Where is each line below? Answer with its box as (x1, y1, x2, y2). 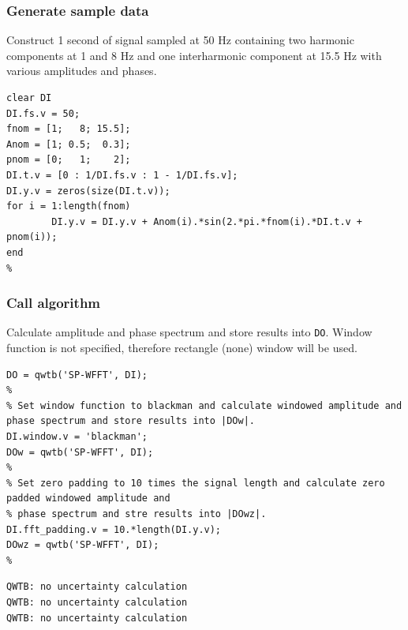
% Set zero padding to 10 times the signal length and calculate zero (6, 477, 385, 489)
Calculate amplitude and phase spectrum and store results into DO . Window (6, 324, 372, 340)
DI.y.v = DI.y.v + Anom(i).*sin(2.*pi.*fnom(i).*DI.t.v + (51, 216, 363, 227)
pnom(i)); (6, 231, 58, 243)
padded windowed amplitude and (6, 493, 170, 504)
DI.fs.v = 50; (6, 107, 80, 119)
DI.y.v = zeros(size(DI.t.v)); (6, 185, 170, 197)
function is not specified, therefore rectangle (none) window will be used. (6, 339, 357, 355)
